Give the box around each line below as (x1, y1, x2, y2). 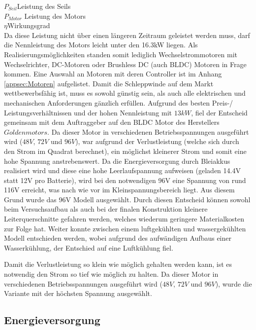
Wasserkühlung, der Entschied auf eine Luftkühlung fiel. (4, 242, 173, 253)
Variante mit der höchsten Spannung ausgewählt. (4, 288, 152, 298)
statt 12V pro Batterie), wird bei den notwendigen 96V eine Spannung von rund (4, 175, 246, 185)
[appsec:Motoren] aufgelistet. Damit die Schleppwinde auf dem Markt (4, 78, 214, 88)
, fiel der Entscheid (191, 107, 248, 117)
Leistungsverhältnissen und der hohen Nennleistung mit (4, 107, 172, 117)
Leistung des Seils (17, 1, 71, 11)
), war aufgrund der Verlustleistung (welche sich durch (75, 136, 239, 147)
